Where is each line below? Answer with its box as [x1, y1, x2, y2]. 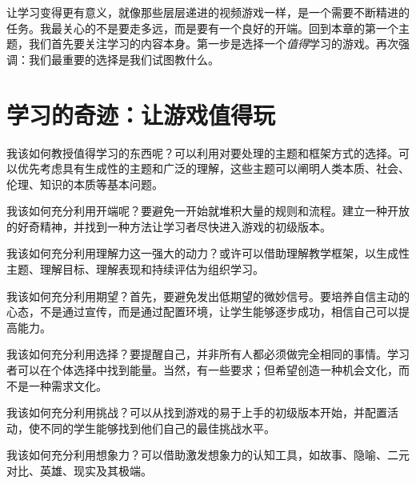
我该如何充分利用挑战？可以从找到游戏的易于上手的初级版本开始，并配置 [6, 404, 387, 421]
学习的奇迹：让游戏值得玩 [6, 98, 276, 130]
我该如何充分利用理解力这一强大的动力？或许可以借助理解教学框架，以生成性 [6, 245, 410, 262]
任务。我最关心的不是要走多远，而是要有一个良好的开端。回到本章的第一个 [6, 19, 398, 36]
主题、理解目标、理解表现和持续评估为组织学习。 [6, 261, 264, 278]
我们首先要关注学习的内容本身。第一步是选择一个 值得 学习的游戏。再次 [28, 35, 398, 52]
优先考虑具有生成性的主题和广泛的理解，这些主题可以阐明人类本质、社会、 [17, 160, 410, 177]
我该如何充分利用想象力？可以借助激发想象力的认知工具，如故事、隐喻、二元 [6, 446, 410, 463]
